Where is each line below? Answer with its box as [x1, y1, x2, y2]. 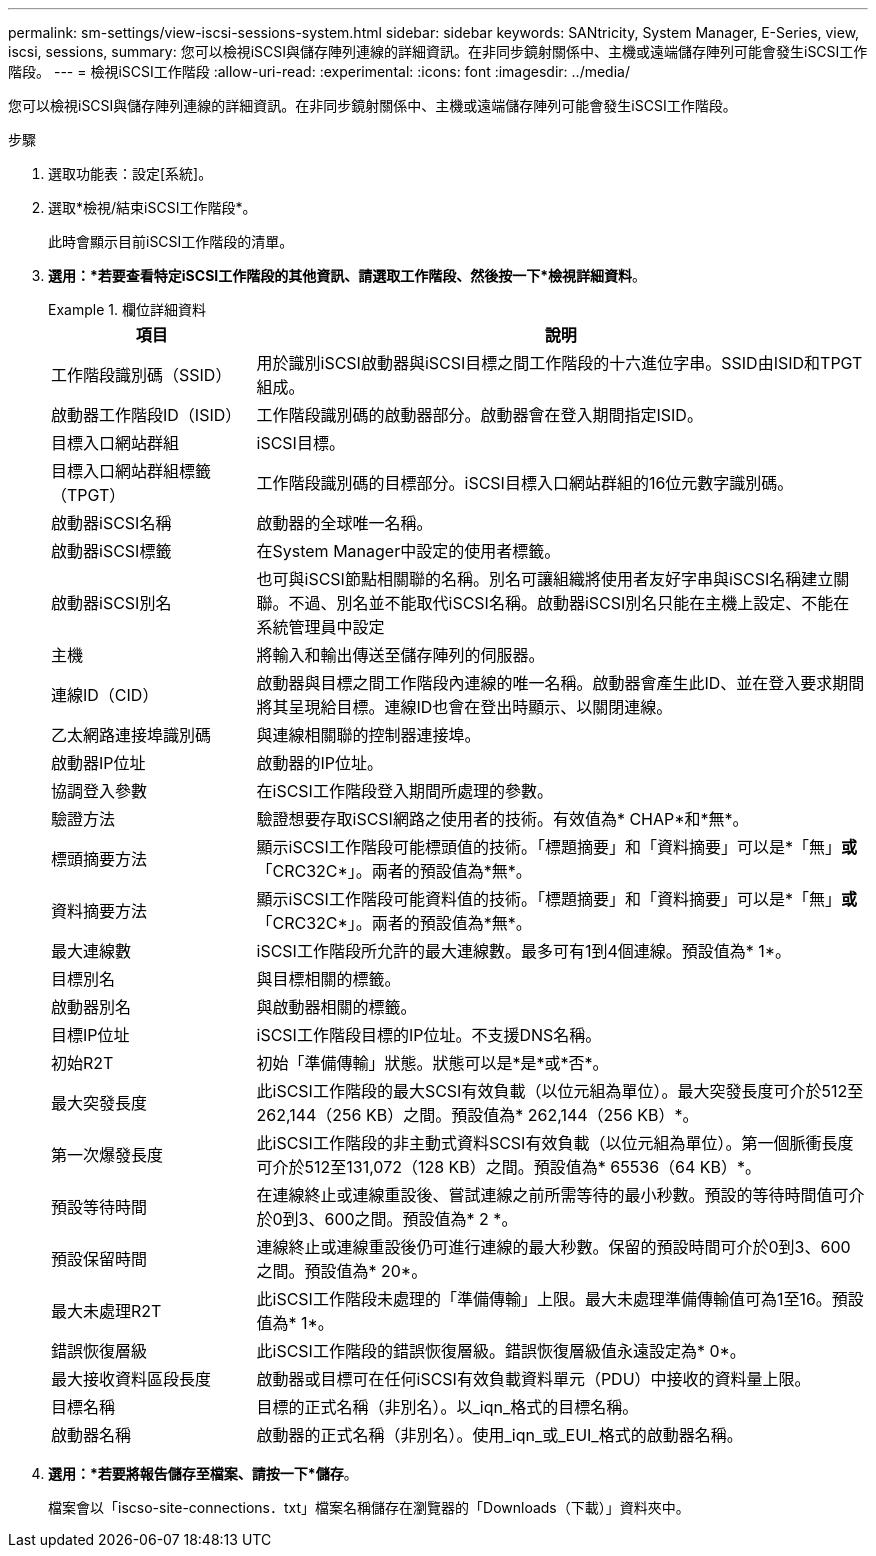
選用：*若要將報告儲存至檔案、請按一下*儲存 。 [48, 1465, 358, 1482]
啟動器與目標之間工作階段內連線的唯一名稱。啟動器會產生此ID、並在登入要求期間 [256, 673, 865, 693]
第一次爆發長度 [51, 1145, 164, 1165]
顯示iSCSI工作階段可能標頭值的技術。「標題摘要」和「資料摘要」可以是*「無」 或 [256, 837, 857, 857]
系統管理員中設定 [256, 617, 385, 637]
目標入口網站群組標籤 [51, 461, 212, 481]
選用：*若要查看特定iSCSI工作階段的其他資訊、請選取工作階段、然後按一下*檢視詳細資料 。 [48, 267, 647, 284]
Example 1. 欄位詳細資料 [48, 301, 206, 318]
